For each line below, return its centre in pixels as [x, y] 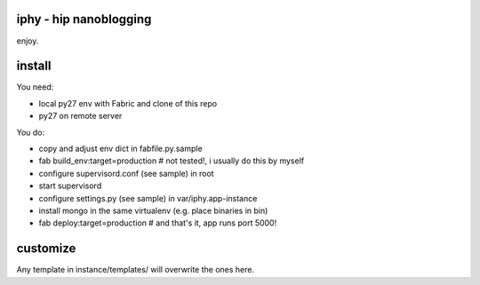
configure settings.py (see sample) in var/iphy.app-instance [148, 198]
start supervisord [70, 186]
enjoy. [28, 41]
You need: [35, 87]
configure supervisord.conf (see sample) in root [126, 173]
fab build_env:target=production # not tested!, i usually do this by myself [172, 161]
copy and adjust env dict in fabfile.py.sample [121, 148]
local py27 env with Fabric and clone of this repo [128, 103]
